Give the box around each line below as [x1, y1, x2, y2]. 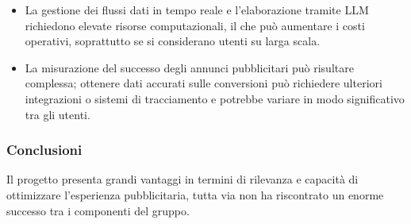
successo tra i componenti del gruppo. [6, 202, 190, 218]
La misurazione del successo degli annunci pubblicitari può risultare [25, 59, 354, 75]
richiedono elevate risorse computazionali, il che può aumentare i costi [25, 17, 365, 33]
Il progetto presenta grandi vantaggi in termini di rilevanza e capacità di [6, 171, 359, 187]
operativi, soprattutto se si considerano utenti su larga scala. [25, 33, 321, 49]
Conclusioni [6, 140, 83, 160]
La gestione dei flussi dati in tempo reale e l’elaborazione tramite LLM [25, 2, 369, 17]
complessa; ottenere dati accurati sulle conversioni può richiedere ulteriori [25, 75, 382, 91]
